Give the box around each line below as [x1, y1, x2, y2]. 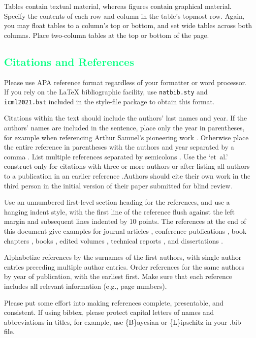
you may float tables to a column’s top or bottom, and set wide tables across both [4, 20, 252, 31]
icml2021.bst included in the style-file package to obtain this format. [4, 96, 215, 106]
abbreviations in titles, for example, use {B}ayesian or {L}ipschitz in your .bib [4, 316, 241, 327]
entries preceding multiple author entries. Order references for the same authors [4, 261, 245, 272]
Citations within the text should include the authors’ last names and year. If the [4, 113, 247, 123]
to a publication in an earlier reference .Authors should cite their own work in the [4, 171, 251, 181]
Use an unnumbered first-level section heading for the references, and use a [4, 197, 230, 207]
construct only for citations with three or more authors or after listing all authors [4, 161, 250, 171]
